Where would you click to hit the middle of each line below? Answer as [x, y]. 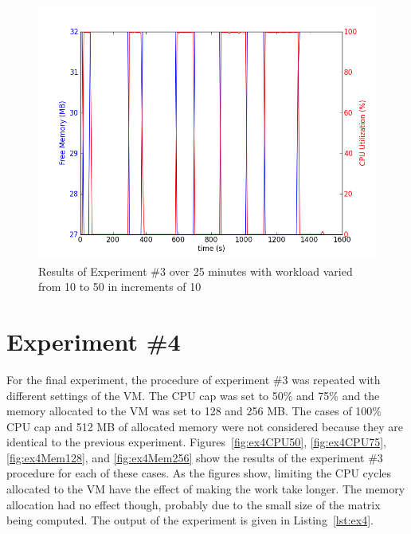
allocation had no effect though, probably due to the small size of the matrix [194, 504]
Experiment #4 [94, 341]
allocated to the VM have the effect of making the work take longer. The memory [206, 489]
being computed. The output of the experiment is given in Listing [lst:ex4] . [190, 520]
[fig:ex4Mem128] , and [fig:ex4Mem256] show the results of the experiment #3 [195, 457]
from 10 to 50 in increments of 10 [120, 287]
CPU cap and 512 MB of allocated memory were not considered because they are [205, 426]
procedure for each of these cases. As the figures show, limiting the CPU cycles [199, 473]
